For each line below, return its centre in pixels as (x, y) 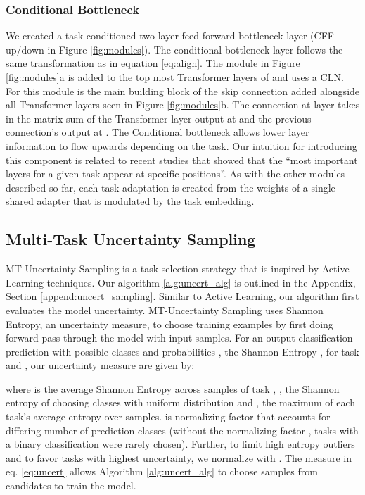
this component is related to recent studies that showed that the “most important (182, 159)
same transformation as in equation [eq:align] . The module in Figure (153, 63)
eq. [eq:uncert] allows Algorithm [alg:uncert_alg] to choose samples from (162, 471)
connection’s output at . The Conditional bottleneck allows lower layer (158, 132)
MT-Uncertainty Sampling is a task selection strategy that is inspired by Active (178, 269)
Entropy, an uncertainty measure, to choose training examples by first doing (169, 324)
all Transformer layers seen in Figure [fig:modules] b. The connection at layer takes (183, 105)
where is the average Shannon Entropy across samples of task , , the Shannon (173, 388)
